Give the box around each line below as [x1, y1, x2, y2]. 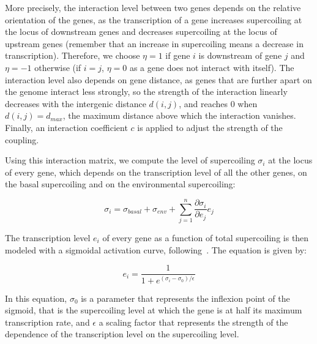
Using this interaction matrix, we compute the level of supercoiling [5, 154, 255, 166]
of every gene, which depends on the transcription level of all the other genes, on [5, 165, 307, 178]
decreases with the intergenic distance [5, 97, 146, 110]
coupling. [5, 133, 39, 146]
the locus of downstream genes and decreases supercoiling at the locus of [5, 25, 277, 38]
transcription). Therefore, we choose [5, 49, 140, 62]
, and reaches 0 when [179, 97, 258, 110]
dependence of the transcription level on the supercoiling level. [5, 327, 239, 340]
